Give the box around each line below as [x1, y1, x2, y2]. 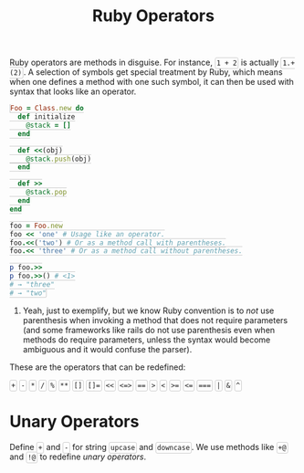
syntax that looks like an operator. [9, 86, 137, 97]
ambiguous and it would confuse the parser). [22, 343, 193, 354]
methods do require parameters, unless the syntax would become [22, 334, 271, 345]
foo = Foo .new [9, 221, 64, 230]
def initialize [17, 112, 76, 121]
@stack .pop [26, 188, 68, 197]
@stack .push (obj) [26, 154, 92, 163]
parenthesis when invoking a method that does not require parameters [22, 314, 288, 325]
